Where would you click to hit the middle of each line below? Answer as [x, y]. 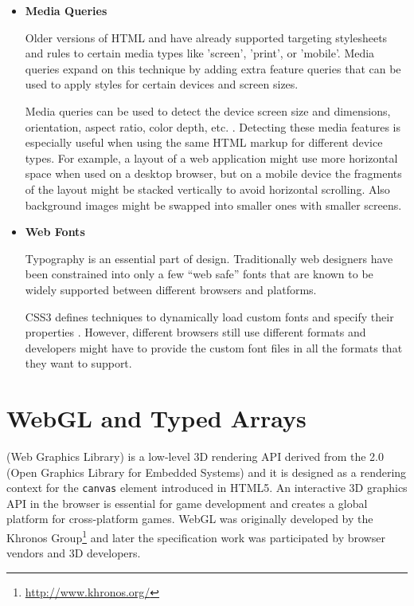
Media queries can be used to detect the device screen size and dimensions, [208, 110]
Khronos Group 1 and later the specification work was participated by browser [196, 536]
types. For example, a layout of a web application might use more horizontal [211, 157]
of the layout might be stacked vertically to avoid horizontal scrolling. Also [207, 189]
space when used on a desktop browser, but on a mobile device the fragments [213, 173]
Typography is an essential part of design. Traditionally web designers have [209, 258]
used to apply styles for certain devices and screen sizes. [162, 84]
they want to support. [78, 363]
